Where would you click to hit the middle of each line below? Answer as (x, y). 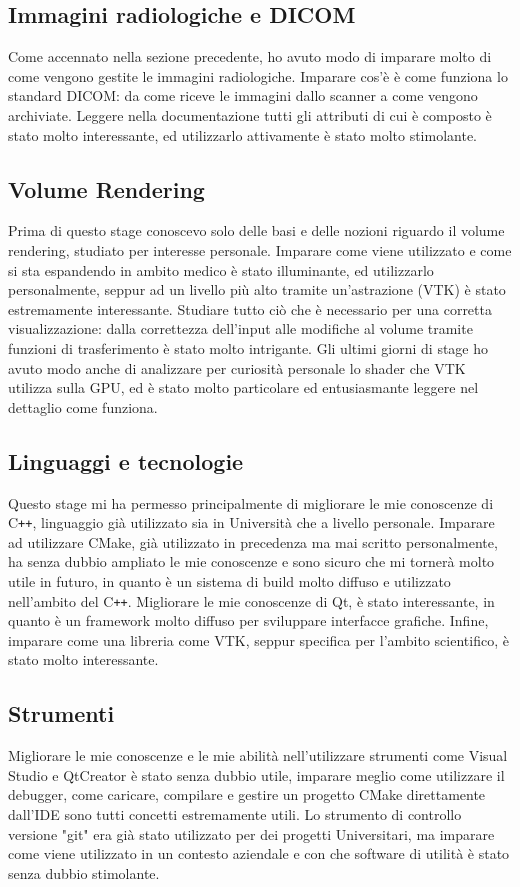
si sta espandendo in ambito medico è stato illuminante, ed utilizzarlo (221, 269)
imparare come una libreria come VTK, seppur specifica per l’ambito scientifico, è (258, 639)
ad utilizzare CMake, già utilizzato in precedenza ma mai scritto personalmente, (253, 541)
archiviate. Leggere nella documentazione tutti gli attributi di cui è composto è (250, 114)
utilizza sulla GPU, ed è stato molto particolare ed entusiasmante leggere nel (243, 387)
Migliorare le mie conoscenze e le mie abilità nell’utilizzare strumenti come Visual (258, 755)
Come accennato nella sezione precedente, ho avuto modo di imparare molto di (250, 56)
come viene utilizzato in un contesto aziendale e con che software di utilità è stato (259, 853)
